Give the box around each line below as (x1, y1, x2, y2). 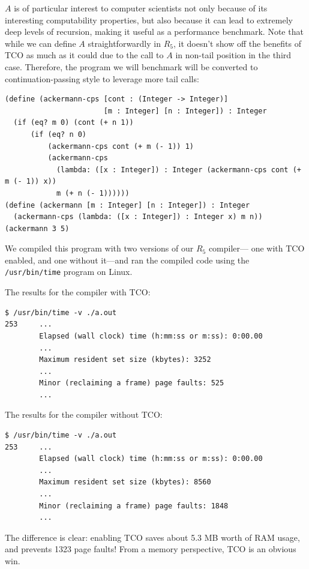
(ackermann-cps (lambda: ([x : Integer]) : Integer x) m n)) (13, 212, 263, 221)
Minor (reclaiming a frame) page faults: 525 (39, 379, 224, 388)
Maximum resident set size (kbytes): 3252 (39, 355, 211, 364)
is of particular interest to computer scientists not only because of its (14, 2, 268, 14)
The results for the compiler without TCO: (5, 408, 163, 421)
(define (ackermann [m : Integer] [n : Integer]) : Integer (5, 200, 250, 209)
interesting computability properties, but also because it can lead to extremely (5, 13, 293, 26)
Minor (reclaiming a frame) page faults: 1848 (39, 501, 229, 510)
